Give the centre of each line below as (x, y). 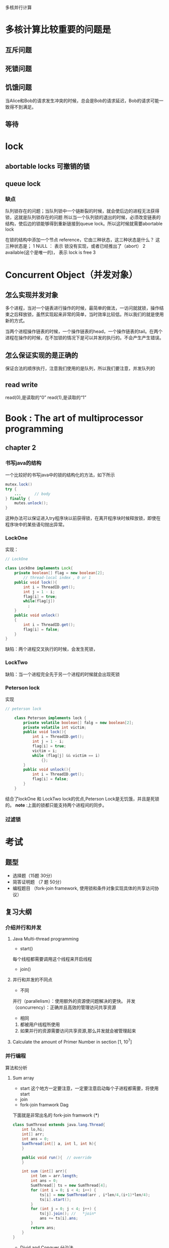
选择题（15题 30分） (34, 875)
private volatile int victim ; (55, 727)
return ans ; (43, 1228)
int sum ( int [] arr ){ (44, 1171)
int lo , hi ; (33, 1130)
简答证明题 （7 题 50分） (38, 882)
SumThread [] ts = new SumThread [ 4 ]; (69, 1186)
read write (22, 385)
